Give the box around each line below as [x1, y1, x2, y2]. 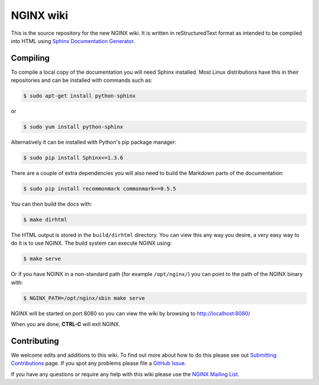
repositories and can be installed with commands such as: [11, 77, 153, 84]
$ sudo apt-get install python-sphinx [23, 93, 136, 100]
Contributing [11, 336, 59, 346]
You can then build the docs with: [11, 200, 93, 208]
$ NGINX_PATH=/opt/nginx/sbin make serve [23, 295, 145, 301]
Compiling [11, 53, 50, 63]
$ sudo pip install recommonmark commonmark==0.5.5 [23, 186, 177, 192]
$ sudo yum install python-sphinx [23, 124, 123, 130]
